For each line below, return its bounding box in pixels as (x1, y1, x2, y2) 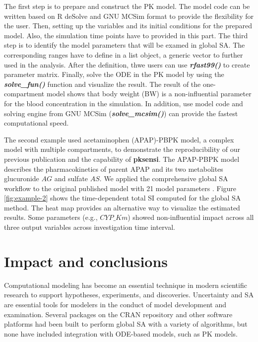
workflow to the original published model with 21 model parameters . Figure (4, 183, 237, 193)
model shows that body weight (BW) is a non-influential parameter (46, 88, 252, 99)
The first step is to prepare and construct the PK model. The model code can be (4, 1, 250, 11)
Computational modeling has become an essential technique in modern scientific (4, 279, 247, 290)
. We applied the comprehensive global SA (99, 173, 228, 184)
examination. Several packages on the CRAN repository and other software (4, 309, 233, 319)
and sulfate (54, 173, 88, 184)
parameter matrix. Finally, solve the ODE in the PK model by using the (4, 69, 224, 79)
